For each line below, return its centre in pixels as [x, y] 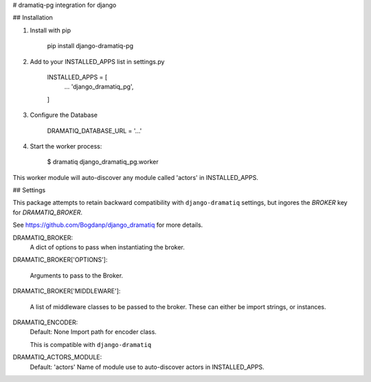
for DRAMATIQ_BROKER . [47, 212]
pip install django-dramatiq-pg [90, 46]
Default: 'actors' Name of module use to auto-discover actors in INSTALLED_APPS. [147, 367]
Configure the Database [64, 115]
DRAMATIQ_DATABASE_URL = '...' [94, 131]
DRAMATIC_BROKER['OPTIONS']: [60, 260]
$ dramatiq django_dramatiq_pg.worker [103, 162]
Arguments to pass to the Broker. [77, 276]
